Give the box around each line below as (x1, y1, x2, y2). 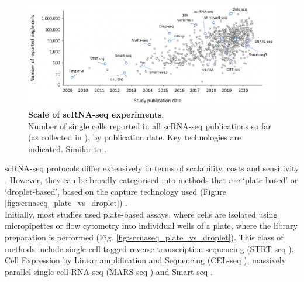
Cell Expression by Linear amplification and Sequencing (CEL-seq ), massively (5, 254, 286, 266)
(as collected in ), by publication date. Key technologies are (28, 131, 241, 143)
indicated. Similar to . (28, 142, 106, 154)
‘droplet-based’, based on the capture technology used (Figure (5, 185, 226, 197)
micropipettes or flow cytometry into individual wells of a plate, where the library (5, 219, 298, 232)
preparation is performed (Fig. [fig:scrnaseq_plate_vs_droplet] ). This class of (5, 231, 284, 243)
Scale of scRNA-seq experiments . (28, 108, 164, 121)
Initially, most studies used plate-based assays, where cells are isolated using (5, 208, 278, 220)
